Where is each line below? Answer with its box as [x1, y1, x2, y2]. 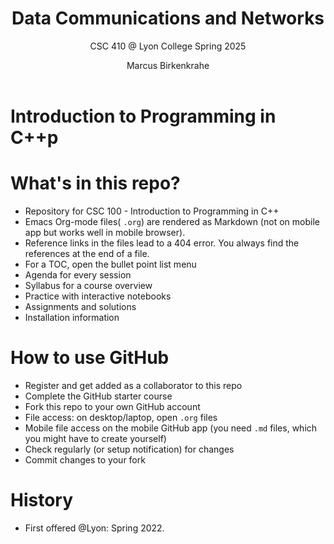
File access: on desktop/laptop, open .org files [24, 411, 218, 423]
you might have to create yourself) [24, 432, 167, 444]
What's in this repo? [10, 172, 181, 195]
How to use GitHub [10, 347, 170, 369]
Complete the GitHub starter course [24, 390, 173, 402]
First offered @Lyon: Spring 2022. [24, 522, 165, 534]
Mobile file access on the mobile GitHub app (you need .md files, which [24, 422, 318, 434]
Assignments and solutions [24, 300, 137, 312]
